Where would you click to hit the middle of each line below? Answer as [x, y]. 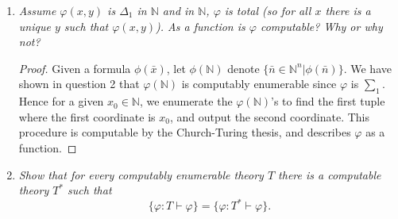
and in [178, 10]
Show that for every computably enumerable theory [141, 174]
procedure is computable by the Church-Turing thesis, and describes [185, 132]
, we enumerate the [186, 101]
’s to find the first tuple [328, 101]
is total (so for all [268, 10]
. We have [367, 68]
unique [35, 26]
